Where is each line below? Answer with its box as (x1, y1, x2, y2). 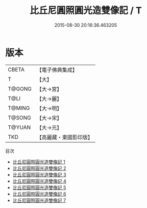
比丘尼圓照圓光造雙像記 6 (12, 191, 66, 197)
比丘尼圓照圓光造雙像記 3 (12, 172, 66, 178)
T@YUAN (8, 124, 31, 131)
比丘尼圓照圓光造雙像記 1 (12, 159, 65, 165)
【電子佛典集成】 (36, 66, 78, 73)
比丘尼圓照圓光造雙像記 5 (12, 184, 66, 191)
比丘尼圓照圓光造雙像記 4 (12, 178, 66, 184)
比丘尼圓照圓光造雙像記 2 (12, 165, 66, 171)
